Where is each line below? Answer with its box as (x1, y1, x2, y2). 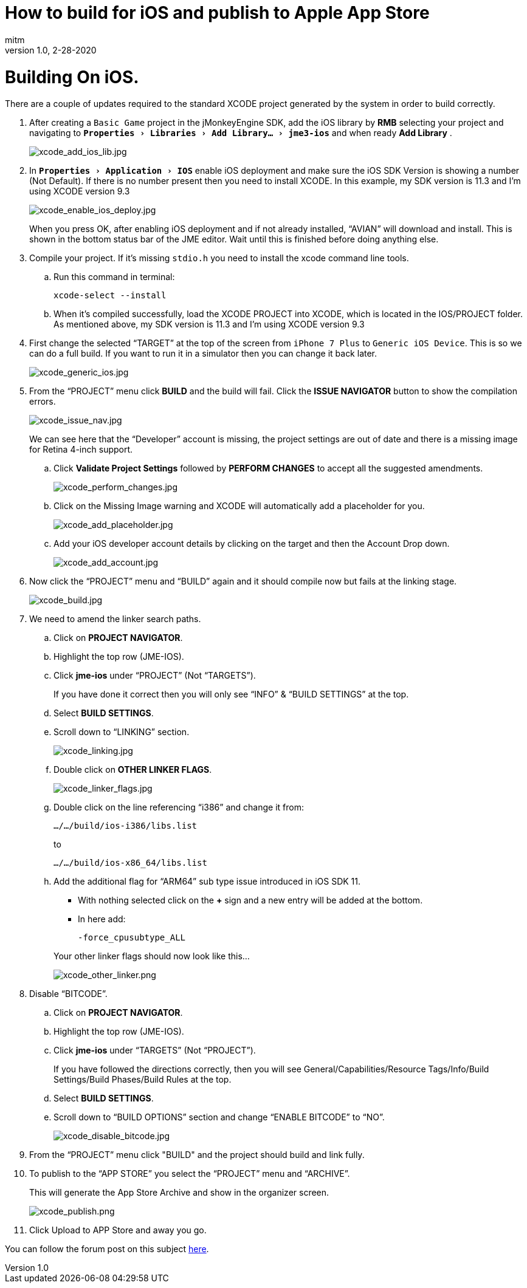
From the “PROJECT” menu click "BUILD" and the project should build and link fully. (29, 1149, 365, 1160)
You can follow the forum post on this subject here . (5, 1244, 209, 1255)
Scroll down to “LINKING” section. (53, 727, 190, 738)
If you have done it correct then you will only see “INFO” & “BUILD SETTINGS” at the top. (53, 689, 409, 700)
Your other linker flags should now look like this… (53, 951, 250, 962)
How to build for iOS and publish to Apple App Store (5, 2, 430, 23)
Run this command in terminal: (53, 272, 175, 283)
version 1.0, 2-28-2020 (5, 44, 97, 55)
